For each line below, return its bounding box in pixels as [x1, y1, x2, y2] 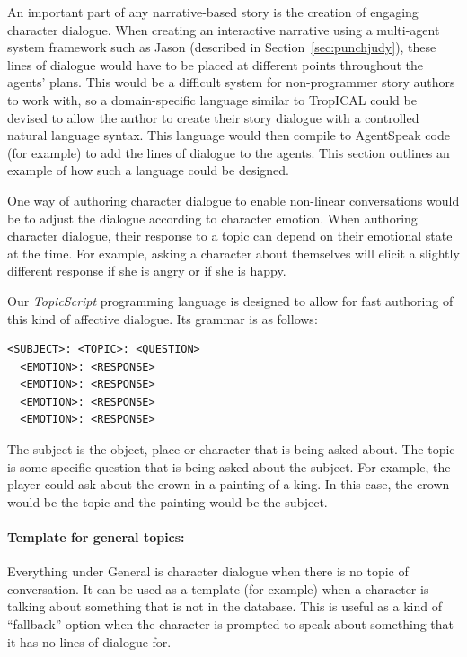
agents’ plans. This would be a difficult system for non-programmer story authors [7, 73, 455, 92]
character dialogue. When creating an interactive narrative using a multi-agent [7, 20, 440, 39]
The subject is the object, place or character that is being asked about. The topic [7, 440, 455, 459]
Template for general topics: [7, 528, 185, 547]
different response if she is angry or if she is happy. [7, 261, 286, 280]
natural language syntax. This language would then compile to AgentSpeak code [7, 126, 450, 145]
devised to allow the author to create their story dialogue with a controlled [7, 108, 419, 127]
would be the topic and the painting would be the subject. [7, 492, 328, 511]
